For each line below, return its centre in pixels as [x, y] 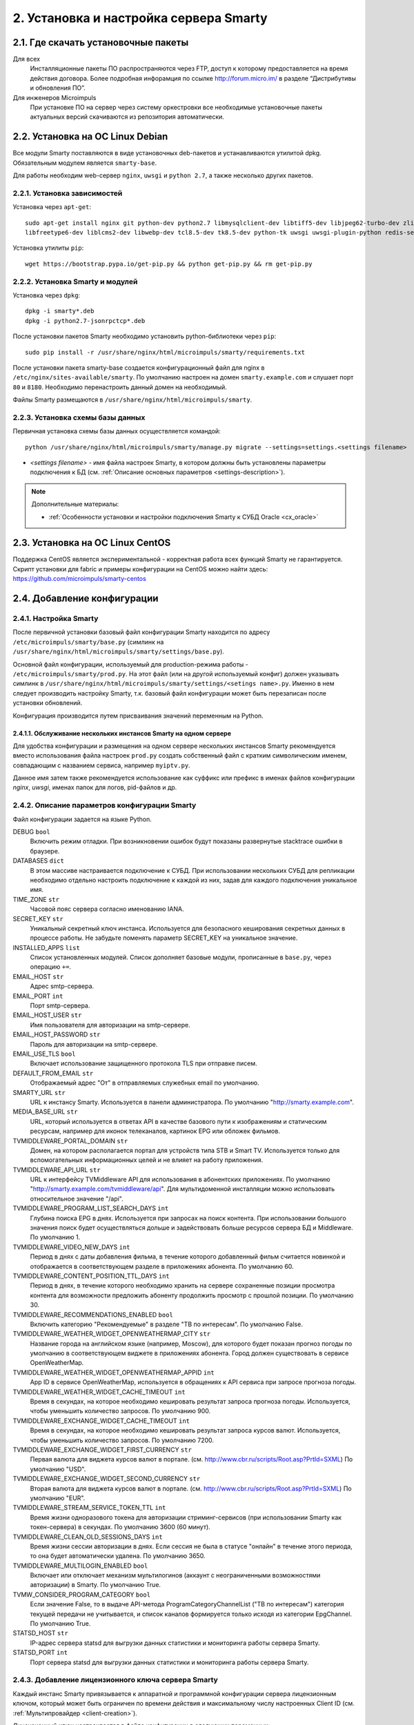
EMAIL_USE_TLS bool [44, 1054]
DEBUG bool [32, 832]
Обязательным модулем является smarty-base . [85, 163]
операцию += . [51, 967]
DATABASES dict [39, 861]
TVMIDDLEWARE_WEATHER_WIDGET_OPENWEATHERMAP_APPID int [114, 1372]
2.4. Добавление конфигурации [86, 599]
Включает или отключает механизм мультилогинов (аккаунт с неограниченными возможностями [175, 1575]
